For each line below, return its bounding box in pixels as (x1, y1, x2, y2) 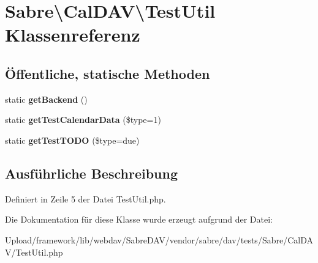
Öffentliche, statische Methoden (5, 64, 210, 83)
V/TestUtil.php (5, 245, 63, 258)
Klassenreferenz (5, 22, 140, 47)
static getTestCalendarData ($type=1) (5, 113, 161, 126)
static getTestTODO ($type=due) (5, 133, 140, 146)
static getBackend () (5, 92, 88, 105)
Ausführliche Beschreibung (5, 163, 178, 182)
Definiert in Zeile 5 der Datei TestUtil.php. (5, 192, 166, 205)
